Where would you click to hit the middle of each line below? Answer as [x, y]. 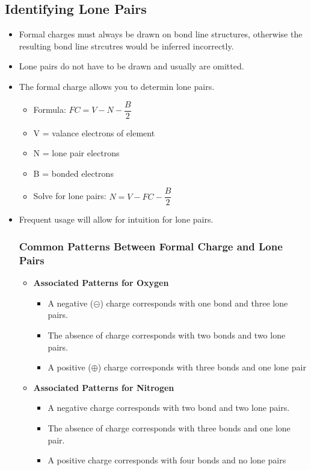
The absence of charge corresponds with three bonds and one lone [169, 427]
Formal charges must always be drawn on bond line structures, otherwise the [161, 34]
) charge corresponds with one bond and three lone [194, 303]
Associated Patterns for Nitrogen [104, 387]
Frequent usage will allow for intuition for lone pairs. [116, 219]
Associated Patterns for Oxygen [101, 283]
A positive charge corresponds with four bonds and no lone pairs [167, 460]
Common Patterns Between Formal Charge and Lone [151, 246]
